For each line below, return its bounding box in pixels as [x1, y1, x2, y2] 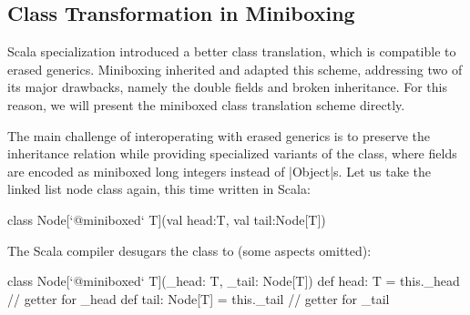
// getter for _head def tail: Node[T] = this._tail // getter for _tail [7, 289, 390, 308]
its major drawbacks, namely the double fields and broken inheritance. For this [7, 77, 447, 97]
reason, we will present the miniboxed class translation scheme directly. [7, 95, 405, 114]
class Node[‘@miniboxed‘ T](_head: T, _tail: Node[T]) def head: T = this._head [7, 271, 460, 290]
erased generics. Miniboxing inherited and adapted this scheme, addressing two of [7, 59, 463, 78]
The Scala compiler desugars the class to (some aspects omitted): [7, 240, 372, 259]
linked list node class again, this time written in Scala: [7, 179, 311, 198]
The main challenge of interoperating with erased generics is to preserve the [7, 126, 431, 145]
